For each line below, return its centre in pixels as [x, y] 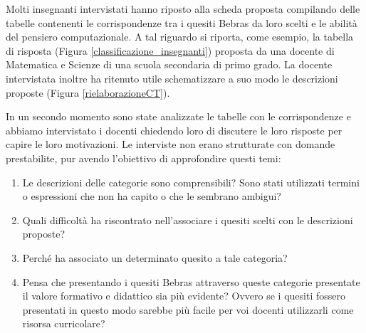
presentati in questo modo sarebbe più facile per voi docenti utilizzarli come [188, 309]
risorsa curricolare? [64, 323]
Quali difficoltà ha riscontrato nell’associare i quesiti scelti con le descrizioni [188, 220]
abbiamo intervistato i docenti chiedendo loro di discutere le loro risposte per [174, 130]
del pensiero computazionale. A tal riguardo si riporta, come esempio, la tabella [180, 37]
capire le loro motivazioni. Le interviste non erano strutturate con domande [171, 144]
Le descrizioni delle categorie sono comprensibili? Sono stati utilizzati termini [191, 182]
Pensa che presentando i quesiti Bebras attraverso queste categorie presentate [191, 281]
